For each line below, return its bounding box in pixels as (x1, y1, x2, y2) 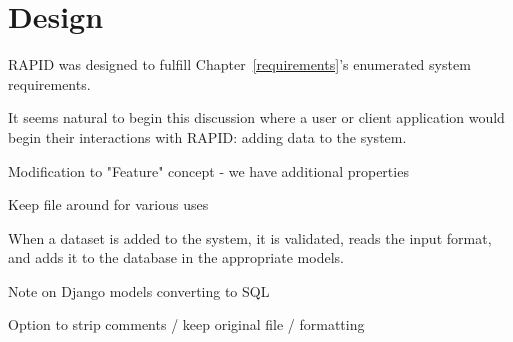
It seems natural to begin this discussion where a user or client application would (8, 107, 505, 128)
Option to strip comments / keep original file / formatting (8, 314, 365, 335)
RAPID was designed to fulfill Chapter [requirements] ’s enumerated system (8, 54, 471, 75)
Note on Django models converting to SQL (8, 280, 270, 301)
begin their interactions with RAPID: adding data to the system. (8, 126, 407, 147)
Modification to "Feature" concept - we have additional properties (8, 160, 409, 181)
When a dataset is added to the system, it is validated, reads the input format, (8, 227, 492, 248)
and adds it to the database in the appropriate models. (8, 247, 344, 268)
